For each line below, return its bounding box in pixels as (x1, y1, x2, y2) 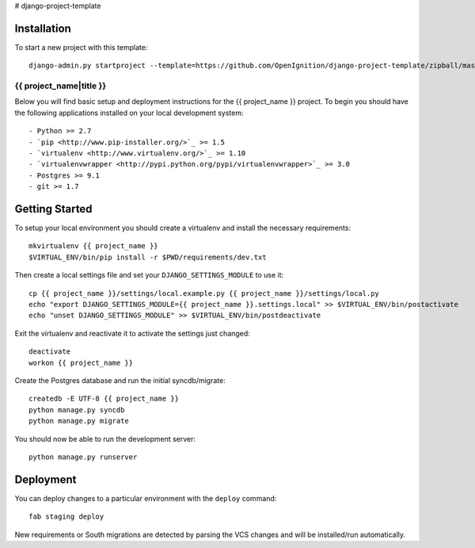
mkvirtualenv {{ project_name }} (28, 242, 158, 251)
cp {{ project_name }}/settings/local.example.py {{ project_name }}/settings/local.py (28, 289, 380, 297)
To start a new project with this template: (14, 42, 148, 52)
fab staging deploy (28, 512, 104, 521)
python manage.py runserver (28, 452, 138, 462)
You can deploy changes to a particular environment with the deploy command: (14, 493, 277, 503)
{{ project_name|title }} (14, 80, 107, 91)
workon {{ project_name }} (28, 358, 134, 367)
